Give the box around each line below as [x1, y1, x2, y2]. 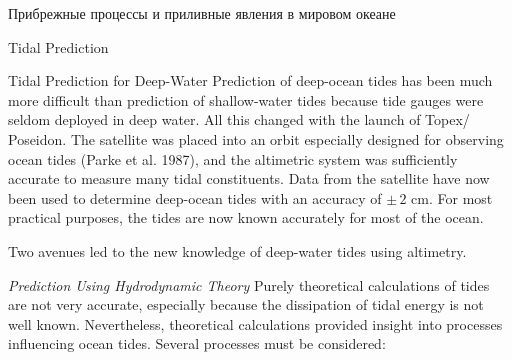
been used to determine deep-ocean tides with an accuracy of [8, 187, 382, 208]
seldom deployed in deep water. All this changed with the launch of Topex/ [8, 109, 470, 130]
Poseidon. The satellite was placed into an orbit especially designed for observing [8, 128, 504, 149]
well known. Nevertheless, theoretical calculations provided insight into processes [8, 313, 503, 334]
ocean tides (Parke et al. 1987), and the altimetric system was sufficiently [8, 148, 458, 169]
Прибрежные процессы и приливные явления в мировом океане [8, 3, 396, 23]
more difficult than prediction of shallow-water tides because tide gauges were [8, 89, 484, 110]
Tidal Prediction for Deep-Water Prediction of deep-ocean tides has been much [8, 70, 493, 91]
